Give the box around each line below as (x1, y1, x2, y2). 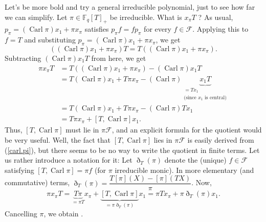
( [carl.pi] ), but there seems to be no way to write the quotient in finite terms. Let (5, 144, 260, 155)
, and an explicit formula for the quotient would (112, 124, 262, 135)
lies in (153, 135, 172, 145)
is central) (205, 95, 227, 100)
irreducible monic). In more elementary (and (115, 164, 254, 175)
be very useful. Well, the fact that (5, 135, 111, 145)
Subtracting (5, 52, 41, 63)
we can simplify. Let (5, 11, 68, 22)
